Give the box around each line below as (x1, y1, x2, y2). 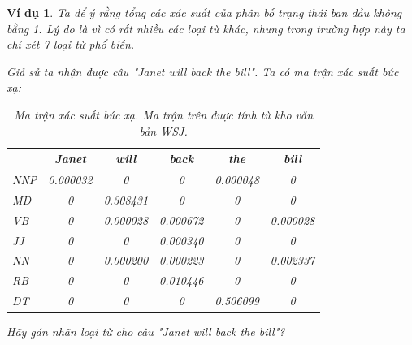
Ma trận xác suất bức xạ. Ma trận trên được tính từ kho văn (14, 106, 314, 123)
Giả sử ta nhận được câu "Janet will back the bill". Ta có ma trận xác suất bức (7, 63, 399, 80)
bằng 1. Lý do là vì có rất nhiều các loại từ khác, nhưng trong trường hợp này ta (7, 19, 405, 37)
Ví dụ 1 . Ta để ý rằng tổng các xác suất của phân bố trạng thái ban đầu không (7, 4, 402, 20)
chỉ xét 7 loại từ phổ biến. (7, 36, 135, 53)
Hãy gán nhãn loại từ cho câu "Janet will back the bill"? (7, 323, 285, 340)
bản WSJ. (139, 122, 188, 139)
